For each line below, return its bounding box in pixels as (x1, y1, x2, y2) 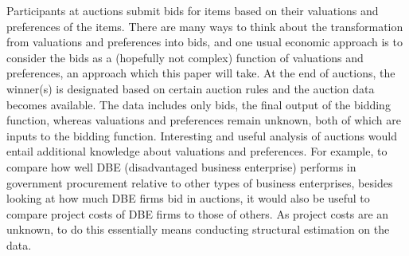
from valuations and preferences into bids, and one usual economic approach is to (6, 33, 403, 50)
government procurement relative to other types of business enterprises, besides (6, 174, 393, 191)
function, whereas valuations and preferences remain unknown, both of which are (6, 112, 401, 128)
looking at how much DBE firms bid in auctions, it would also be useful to (6, 190, 370, 207)
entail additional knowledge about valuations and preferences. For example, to (6, 143, 388, 160)
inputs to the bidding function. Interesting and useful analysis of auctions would (6, 127, 397, 144)
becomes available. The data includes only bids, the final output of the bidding (6, 96, 391, 112)
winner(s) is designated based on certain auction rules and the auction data (6, 80, 375, 96)
